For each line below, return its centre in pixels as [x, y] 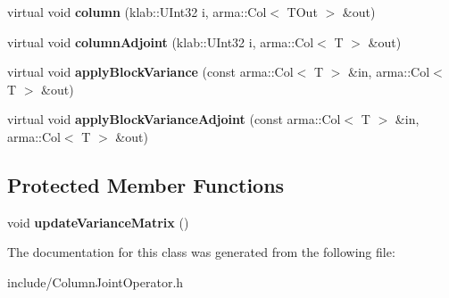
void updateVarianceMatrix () [98, 222]
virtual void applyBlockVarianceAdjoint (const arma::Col [174, 119]
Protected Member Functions [146, 184]
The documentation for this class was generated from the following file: [201, 252]
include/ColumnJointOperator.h [96, 281]
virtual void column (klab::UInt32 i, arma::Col [137, 12]
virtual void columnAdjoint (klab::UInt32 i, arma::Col [161, 41]
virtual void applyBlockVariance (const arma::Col [150, 72]
